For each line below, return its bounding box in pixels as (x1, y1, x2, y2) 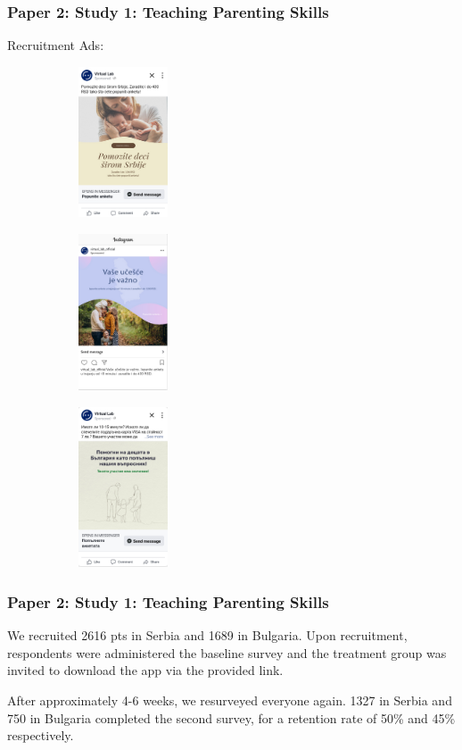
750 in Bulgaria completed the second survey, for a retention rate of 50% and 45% (7, 708, 456, 727)
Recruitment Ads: (7, 36, 104, 54)
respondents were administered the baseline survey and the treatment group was (7, 643, 447, 662)
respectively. (7, 726, 74, 745)
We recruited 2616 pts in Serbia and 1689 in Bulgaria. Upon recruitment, (7, 626, 408, 645)
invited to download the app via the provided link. (7, 661, 284, 679)
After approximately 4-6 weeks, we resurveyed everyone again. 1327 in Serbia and (7, 691, 452, 709)
